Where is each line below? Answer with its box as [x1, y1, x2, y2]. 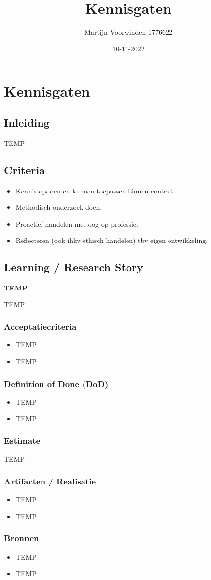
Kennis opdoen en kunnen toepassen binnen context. [15, 185, 175, 195]
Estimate [4, 435, 41, 446]
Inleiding [4, 114, 50, 130]
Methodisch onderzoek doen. [15, 202, 102, 212]
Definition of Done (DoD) [4, 377, 109, 389]
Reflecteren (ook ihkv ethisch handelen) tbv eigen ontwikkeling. [15, 235, 208, 245]
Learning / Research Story [4, 259, 143, 275]
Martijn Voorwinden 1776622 [84, 27, 172, 37]
